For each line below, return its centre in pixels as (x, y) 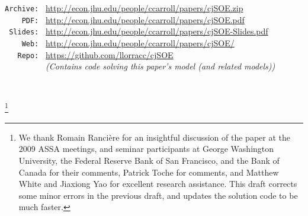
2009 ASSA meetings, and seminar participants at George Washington (146, 149)
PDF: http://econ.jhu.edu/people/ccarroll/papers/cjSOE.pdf (133, 19)
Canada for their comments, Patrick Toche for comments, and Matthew (149, 172)
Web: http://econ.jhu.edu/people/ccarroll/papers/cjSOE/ (128, 42)
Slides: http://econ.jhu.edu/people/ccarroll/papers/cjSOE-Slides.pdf (139, 31)
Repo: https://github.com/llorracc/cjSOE (95, 54)
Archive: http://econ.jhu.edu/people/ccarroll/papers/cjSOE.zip (124, 8)
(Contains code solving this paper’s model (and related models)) (161, 66)
